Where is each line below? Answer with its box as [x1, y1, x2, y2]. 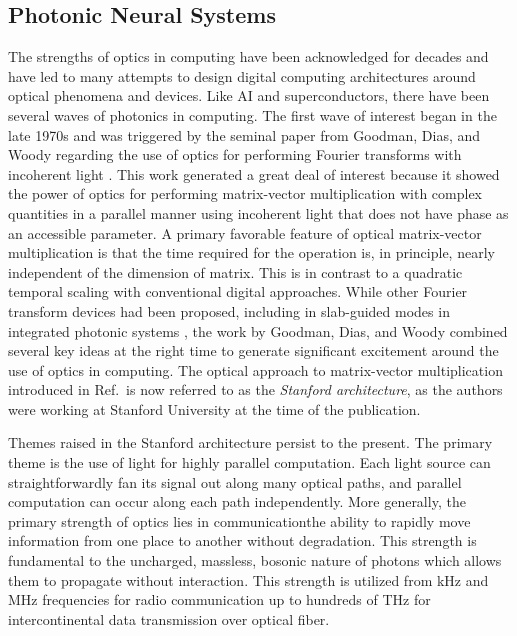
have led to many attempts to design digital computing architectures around [8, 65, 476, 86]
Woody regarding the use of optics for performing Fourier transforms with [8, 144, 462, 165]
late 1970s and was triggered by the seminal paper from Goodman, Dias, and [8, 124, 481, 145]
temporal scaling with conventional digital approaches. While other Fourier [8, 281, 468, 302]
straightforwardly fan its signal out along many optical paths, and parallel [8, 471, 462, 492]
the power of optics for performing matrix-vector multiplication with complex [8, 183, 482, 204]
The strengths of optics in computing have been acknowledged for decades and [8, 46, 489, 67]
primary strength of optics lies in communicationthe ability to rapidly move [8, 510, 471, 531]
